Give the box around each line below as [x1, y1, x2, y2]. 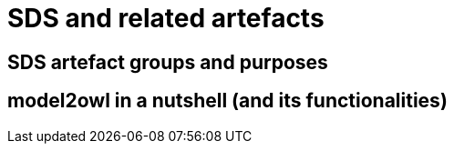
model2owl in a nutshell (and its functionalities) [7, 89, 448, 113]
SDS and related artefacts [7, 3, 325, 34]
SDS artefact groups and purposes [7, 50, 328, 74]
